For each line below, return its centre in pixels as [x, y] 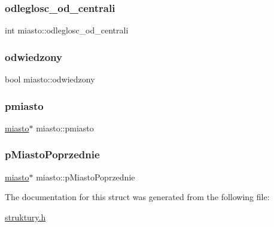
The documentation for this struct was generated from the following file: [137, 197]
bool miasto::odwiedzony [50, 79]
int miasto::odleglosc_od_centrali [67, 30]
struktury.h [25, 217]
